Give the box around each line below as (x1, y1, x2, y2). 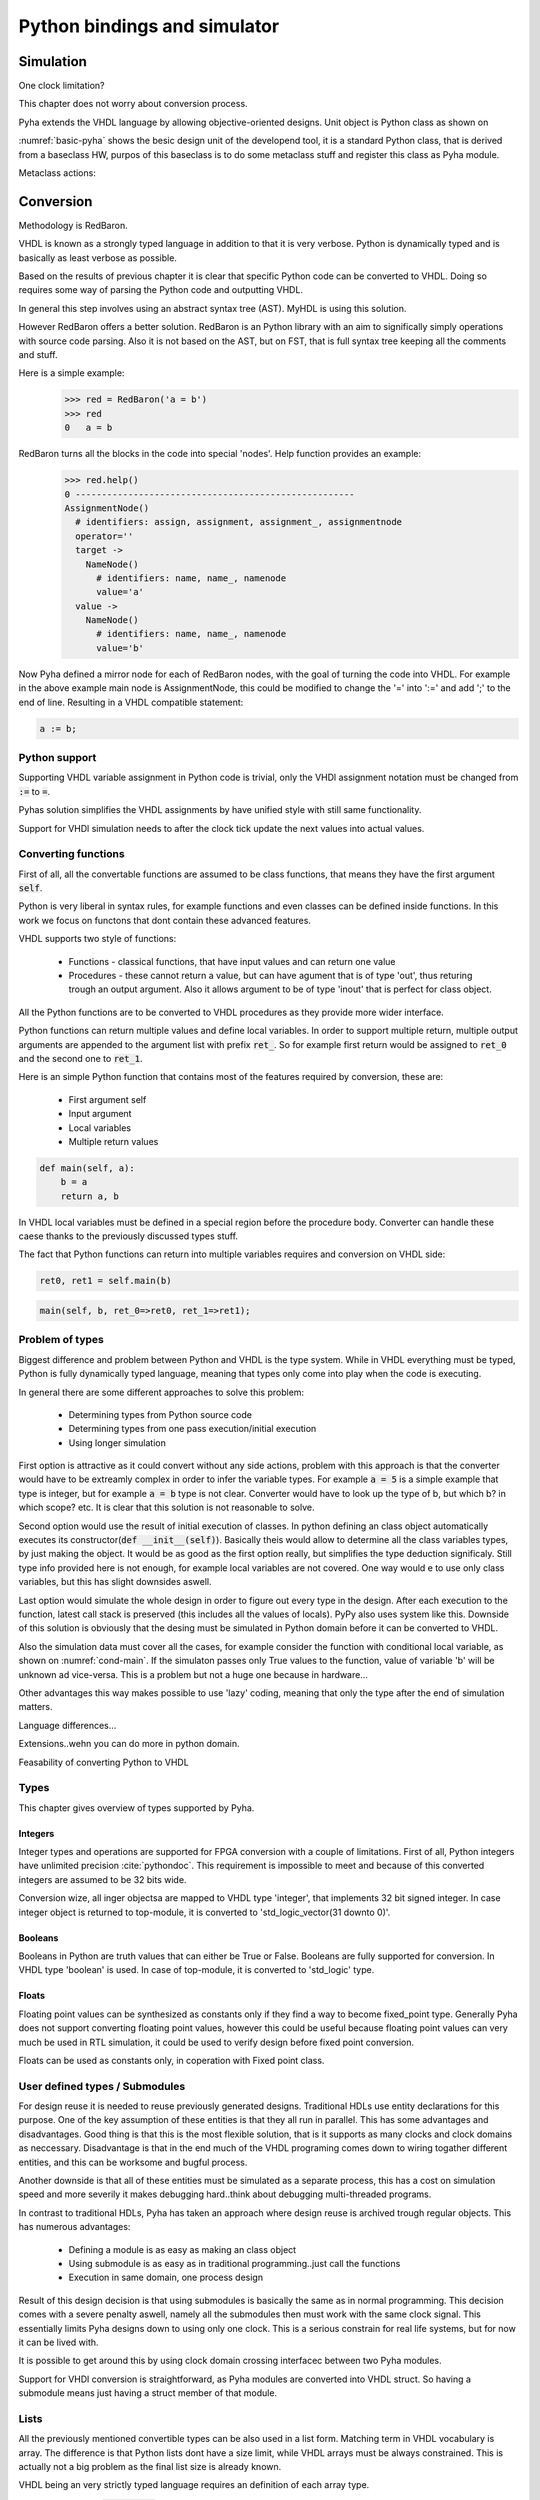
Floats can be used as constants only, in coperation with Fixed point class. (18, 2054, 325, 2066)
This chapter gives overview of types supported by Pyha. (18, 1801, 255, 1814)
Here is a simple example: (18, 367, 125, 379)
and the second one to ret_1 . (18, 1052, 144, 1064)
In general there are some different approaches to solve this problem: (18, 1386, 305, 1398)
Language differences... (18, 1719, 117, 1731)
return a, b (60, 1190, 120, 1202)
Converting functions (18, 847, 125, 861)
